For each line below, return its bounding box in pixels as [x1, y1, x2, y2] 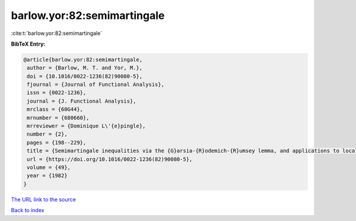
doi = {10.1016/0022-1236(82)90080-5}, [27, 73, 142, 79]
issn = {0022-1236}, [27, 89, 87, 96]
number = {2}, [27, 131, 68, 137]
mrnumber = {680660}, [27, 114, 90, 121]
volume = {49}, [27, 164, 71, 171]
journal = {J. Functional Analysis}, [27, 98, 136, 104]
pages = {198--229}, [27, 139, 87, 146]
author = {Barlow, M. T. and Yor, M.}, [27, 65, 142, 71]
